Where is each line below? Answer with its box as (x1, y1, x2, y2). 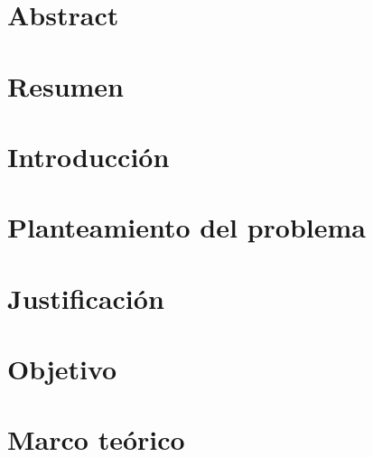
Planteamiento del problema (7, 209, 366, 246)
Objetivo (7, 350, 117, 387)
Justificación (7, 279, 164, 316)
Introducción (7, 137, 170, 174)
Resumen (7, 67, 124, 104)
